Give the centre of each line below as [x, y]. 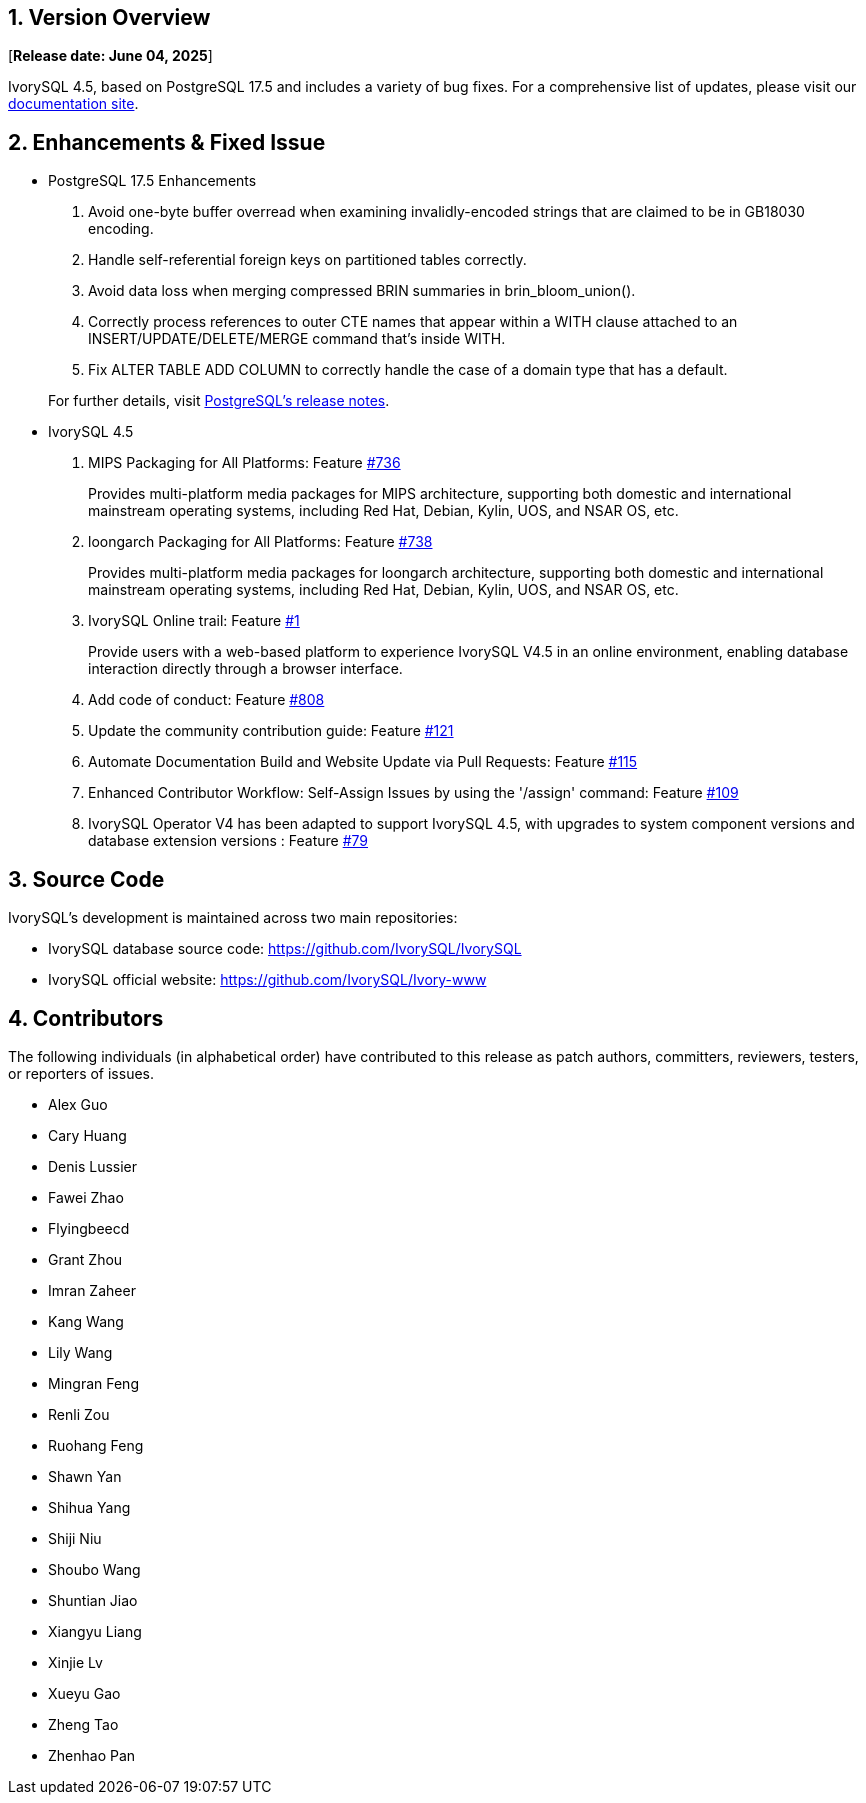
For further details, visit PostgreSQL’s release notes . [219, 401]
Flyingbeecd [89, 1228]
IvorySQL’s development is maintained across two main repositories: [233, 918]
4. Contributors [86, 1018]
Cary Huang [87, 1135]
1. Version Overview [109, 17]
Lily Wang [80, 1352]
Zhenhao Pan [92, 1755]
